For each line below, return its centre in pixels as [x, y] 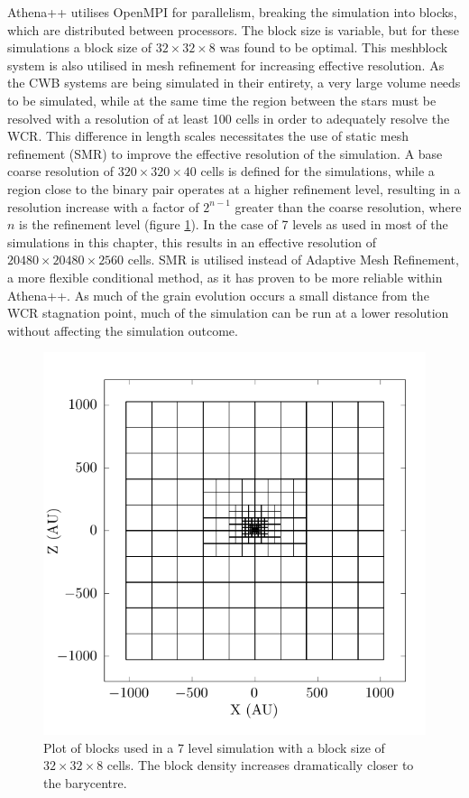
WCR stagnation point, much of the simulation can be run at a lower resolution [228, 313]
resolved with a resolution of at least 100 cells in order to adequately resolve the [229, 118]
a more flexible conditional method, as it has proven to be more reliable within [225, 277]
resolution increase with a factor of [103, 206]
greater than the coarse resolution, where [348, 206]
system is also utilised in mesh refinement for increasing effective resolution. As [226, 65]
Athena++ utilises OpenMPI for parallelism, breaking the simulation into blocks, [232, 12]
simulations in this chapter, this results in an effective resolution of [192, 241]
